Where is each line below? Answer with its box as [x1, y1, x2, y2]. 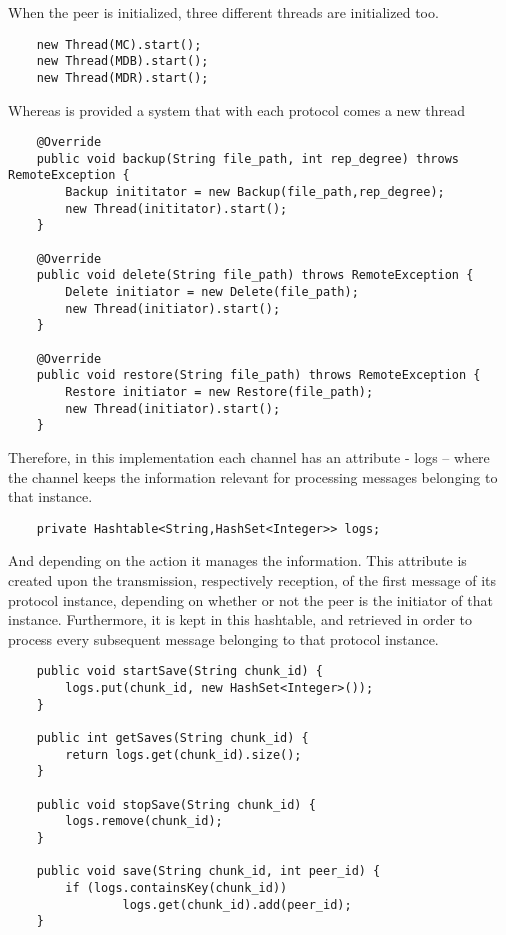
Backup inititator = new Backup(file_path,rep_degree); [65, 185, 445, 200]
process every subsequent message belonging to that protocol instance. [8, 628, 439, 649]
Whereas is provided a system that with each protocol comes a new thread [8, 99, 466, 120]
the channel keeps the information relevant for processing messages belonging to [8, 466, 498, 487]
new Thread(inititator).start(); [65, 201, 288, 216]
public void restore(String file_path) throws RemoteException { [36, 368, 481, 383]
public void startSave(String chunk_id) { [36, 664, 323, 679]
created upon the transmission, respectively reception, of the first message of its [8, 570, 497, 590]
